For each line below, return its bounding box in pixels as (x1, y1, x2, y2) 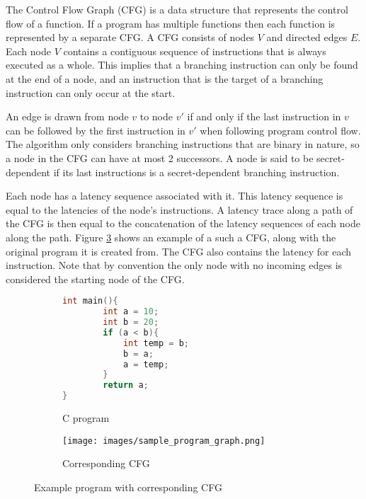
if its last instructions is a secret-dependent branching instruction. (53, 164, 340, 179)
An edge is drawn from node (6, 109, 129, 124)
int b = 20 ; (103, 317, 159, 328)
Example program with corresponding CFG (34, 479, 222, 494)
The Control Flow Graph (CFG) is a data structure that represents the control (6, 2, 348, 16)
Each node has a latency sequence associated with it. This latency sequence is (6, 188, 343, 203)
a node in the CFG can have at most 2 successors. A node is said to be (6, 150, 314, 165)
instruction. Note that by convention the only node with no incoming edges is (6, 258, 343, 273)
